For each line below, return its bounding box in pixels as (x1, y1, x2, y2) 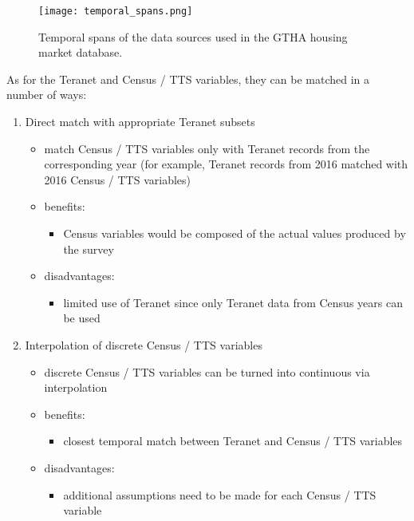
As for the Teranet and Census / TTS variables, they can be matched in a (6, 70, 369, 87)
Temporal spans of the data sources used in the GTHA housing (38, 28, 348, 45)
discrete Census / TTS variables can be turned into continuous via (44, 363, 370, 380)
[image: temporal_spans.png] (38, 6, 193, 17)
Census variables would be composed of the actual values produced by (63, 225, 406, 241)
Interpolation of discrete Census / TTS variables (25, 336, 262, 353)
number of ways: (6, 86, 87, 103)
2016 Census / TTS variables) (44, 171, 191, 187)
